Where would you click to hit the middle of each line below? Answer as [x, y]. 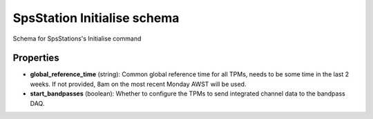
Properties [36, 58]
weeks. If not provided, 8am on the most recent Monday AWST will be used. [138, 84]
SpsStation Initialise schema [96, 18]
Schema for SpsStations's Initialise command [77, 39]
